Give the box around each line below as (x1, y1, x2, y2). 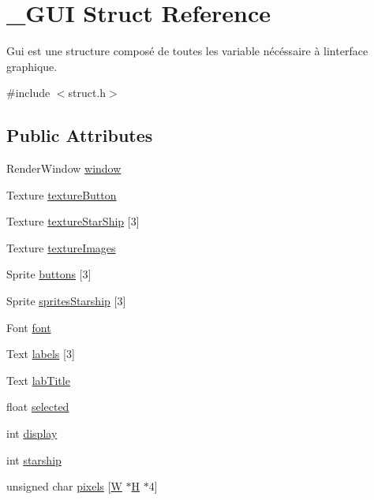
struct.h (68, 84, 107, 101)
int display (6, 425, 58, 442)
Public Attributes (6, 123, 153, 147)
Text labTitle (6, 371, 70, 388)
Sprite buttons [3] (6, 266, 92, 282)
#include (6, 84, 50, 101)
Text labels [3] (6, 345, 75, 362)
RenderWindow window (6, 160, 122, 177)
